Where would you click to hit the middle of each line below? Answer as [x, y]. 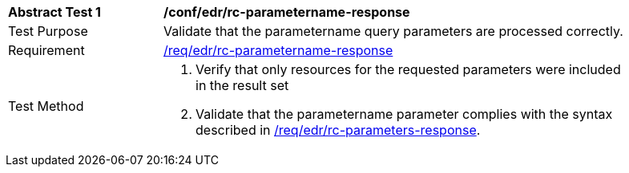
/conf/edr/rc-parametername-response [287, 12]
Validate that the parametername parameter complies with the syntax [404, 114]
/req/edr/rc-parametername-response [278, 50]
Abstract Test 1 [54, 12]
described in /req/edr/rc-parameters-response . [338, 130]
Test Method [46, 106]
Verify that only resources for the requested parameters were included [408, 69]
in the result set [242, 85]
